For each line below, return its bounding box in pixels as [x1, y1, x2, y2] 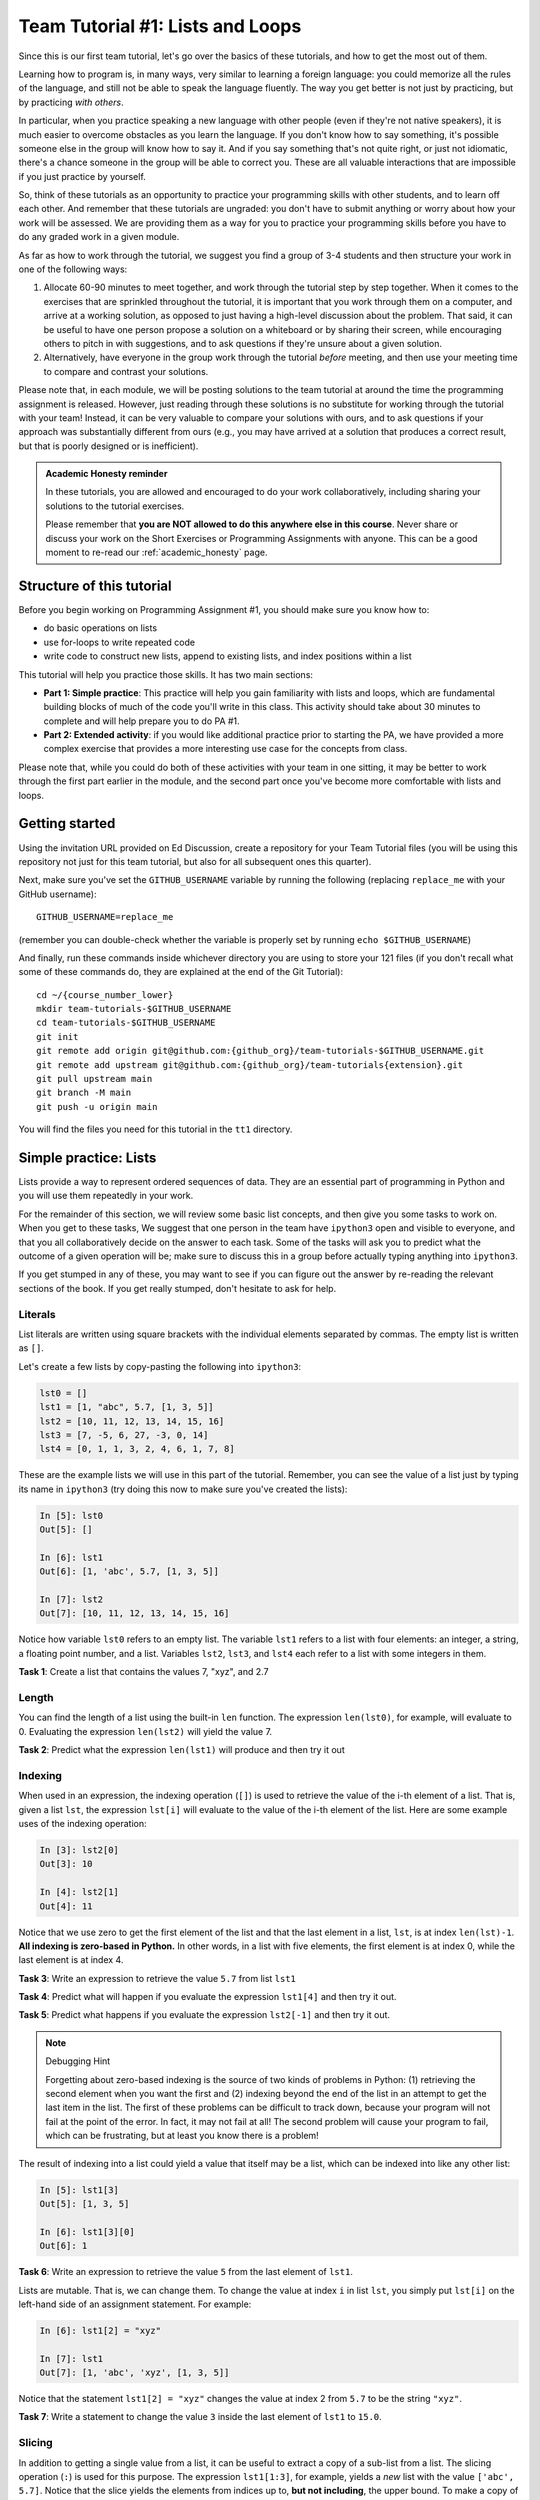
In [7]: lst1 [39, 2353, 104, 2364]
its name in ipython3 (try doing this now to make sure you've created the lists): [18, 1483, 348, 1495]
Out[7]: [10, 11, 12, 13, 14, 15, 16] [39, 1608, 230, 1619]
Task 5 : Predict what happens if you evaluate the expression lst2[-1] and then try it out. [18, 2009, 390, 2021]
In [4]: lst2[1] [39, 1886, 120, 1898]
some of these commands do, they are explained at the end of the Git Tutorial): [18, 966, 344, 978]
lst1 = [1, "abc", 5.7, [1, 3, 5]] [39, 1401, 214, 1413]
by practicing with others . [18, 96, 124, 108]
